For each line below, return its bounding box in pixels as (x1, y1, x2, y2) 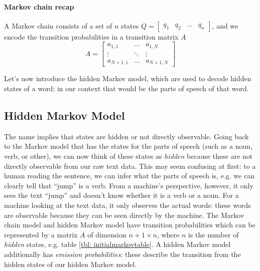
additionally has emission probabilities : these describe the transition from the (4, 248, 241, 259)
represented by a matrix (4, 229, 78, 239)
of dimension (87, 229, 126, 239)
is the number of (188, 229, 239, 239)
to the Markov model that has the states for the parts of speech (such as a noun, (4, 141, 252, 151)
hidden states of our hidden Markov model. (4, 258, 137, 269)
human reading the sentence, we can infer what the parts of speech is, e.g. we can (4, 170, 254, 181)
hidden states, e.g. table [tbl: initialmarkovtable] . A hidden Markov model (4, 239, 231, 249)
